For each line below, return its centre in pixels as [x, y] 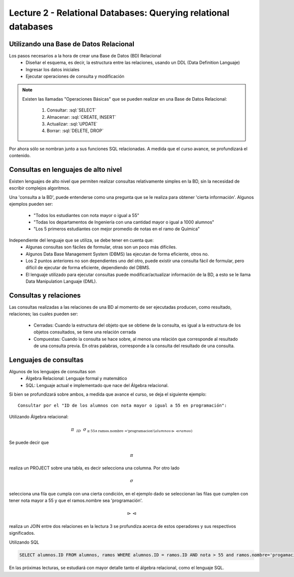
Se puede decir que [29, 442]
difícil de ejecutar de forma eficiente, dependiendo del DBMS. [88, 268]
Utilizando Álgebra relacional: [39, 416]
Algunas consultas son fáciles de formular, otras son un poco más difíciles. [101, 247]
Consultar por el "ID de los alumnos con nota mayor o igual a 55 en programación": [122, 406]
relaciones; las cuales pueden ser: [44, 314]
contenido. [20, 156]
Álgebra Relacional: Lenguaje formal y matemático [76, 379]
